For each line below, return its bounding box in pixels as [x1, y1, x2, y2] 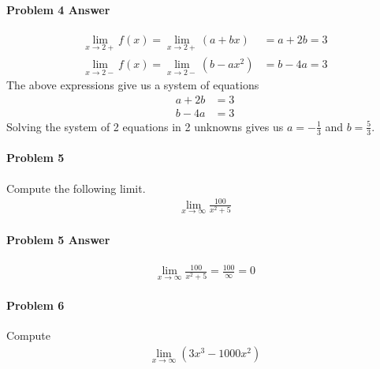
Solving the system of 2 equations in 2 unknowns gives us [6, 118, 284, 134]
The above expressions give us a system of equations [6, 77, 259, 93]
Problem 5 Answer [6, 231, 110, 247]
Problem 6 [6, 297, 65, 314]
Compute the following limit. [6, 179, 146, 196]
